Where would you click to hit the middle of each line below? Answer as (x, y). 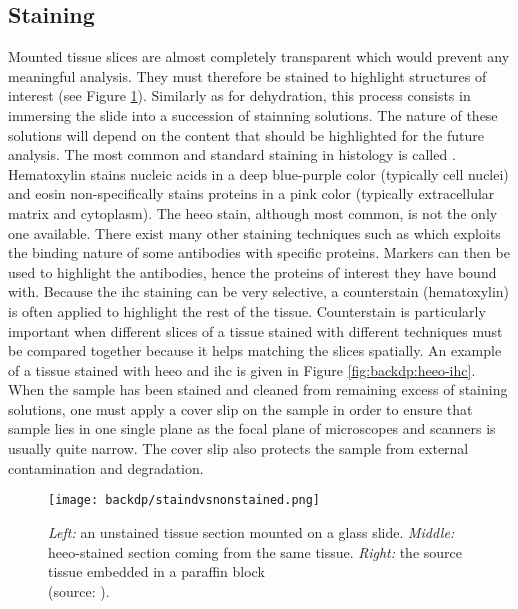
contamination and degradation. (106, 467)
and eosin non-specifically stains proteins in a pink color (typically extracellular (251, 193)
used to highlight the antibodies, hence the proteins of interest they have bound (252, 271)
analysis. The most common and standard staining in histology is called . (232, 154)
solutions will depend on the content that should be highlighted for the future (246, 134)
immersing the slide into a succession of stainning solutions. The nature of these (253, 114)
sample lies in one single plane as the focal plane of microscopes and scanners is (252, 428)
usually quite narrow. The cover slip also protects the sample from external (238, 448)
